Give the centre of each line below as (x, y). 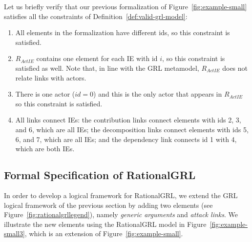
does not (235, 68)
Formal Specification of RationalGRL (100, 175)
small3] (14, 233)
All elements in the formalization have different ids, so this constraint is (123, 32)
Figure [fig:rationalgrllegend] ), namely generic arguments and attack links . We (121, 214)
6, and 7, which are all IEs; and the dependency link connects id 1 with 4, (126, 139)
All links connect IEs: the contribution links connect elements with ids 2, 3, (128, 120)
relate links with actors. (51, 77)
